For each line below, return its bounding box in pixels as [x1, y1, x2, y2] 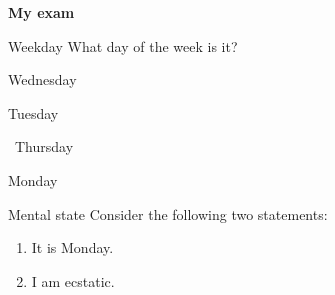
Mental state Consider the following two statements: [8, 203, 328, 224]
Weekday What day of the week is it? [8, 35, 238, 56]
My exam [8, 2, 75, 22]
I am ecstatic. [31, 270, 115, 291]
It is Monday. [31, 237, 114, 258]
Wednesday [8, 69, 77, 90]
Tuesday [8, 102, 59, 123]
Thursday [14, 136, 74, 157]
